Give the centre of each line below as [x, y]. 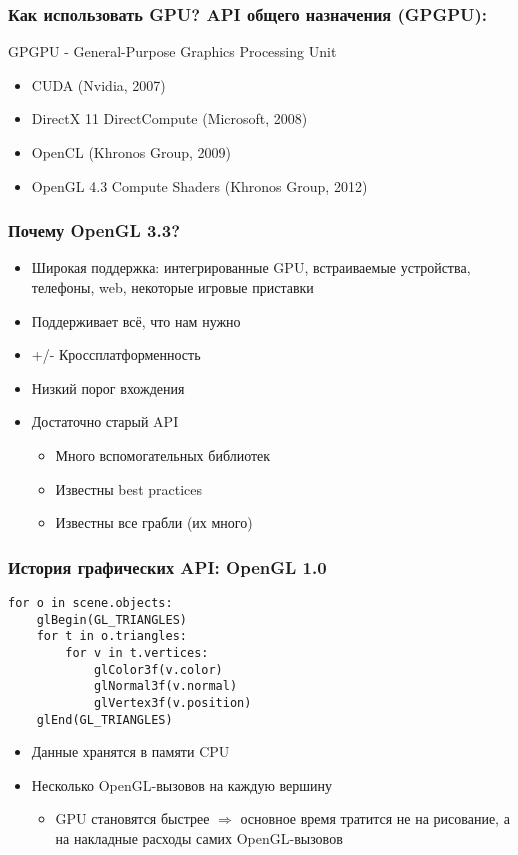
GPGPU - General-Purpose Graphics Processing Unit [172, 51]
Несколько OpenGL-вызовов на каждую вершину [182, 784]
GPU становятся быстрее [132, 818]
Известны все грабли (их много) [154, 522]
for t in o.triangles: [111, 636]
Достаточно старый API [105, 421]
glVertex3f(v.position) [172, 702]
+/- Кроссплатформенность [116, 354]
